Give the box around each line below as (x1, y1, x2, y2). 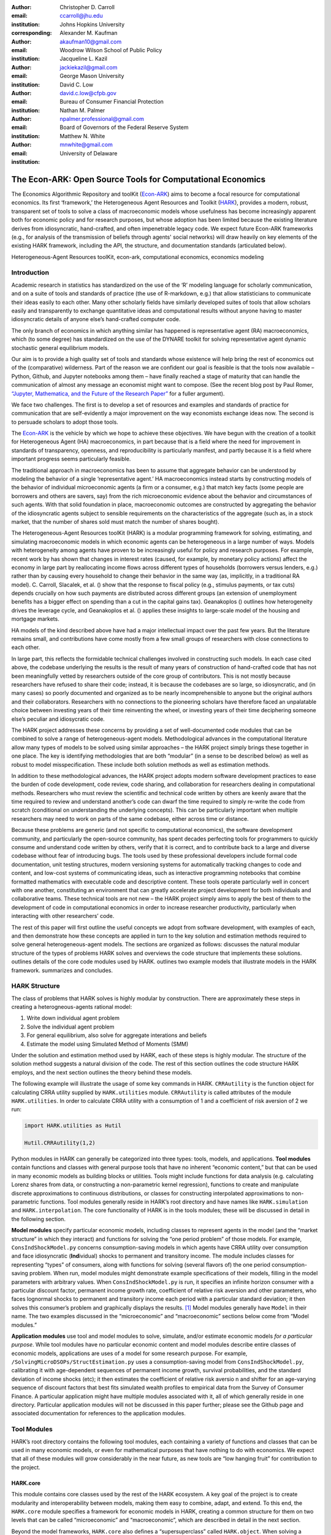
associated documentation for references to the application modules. (11, 1410, 186, 1417)
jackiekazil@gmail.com (59, 63, 118, 71)
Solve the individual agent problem (26, 1023, 115, 1030)
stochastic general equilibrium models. (11, 344, 110, 351)
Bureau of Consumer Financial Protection (59, 98, 164, 106)
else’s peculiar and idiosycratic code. (11, 715, 105, 723)
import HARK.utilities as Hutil (24, 1122, 122, 1129)
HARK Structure (11, 982, 61, 990)
